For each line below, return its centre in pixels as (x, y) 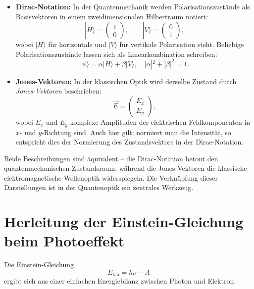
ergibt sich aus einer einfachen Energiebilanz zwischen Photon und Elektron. (120, 281)
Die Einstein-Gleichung (39, 265)
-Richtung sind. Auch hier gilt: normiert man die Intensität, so (136, 132)
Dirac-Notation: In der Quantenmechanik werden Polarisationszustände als (133, 6)
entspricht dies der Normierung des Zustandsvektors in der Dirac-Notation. (129, 142)
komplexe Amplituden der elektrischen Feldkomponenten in (160, 122)
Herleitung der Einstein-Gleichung (124, 221)
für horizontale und (77, 44)
